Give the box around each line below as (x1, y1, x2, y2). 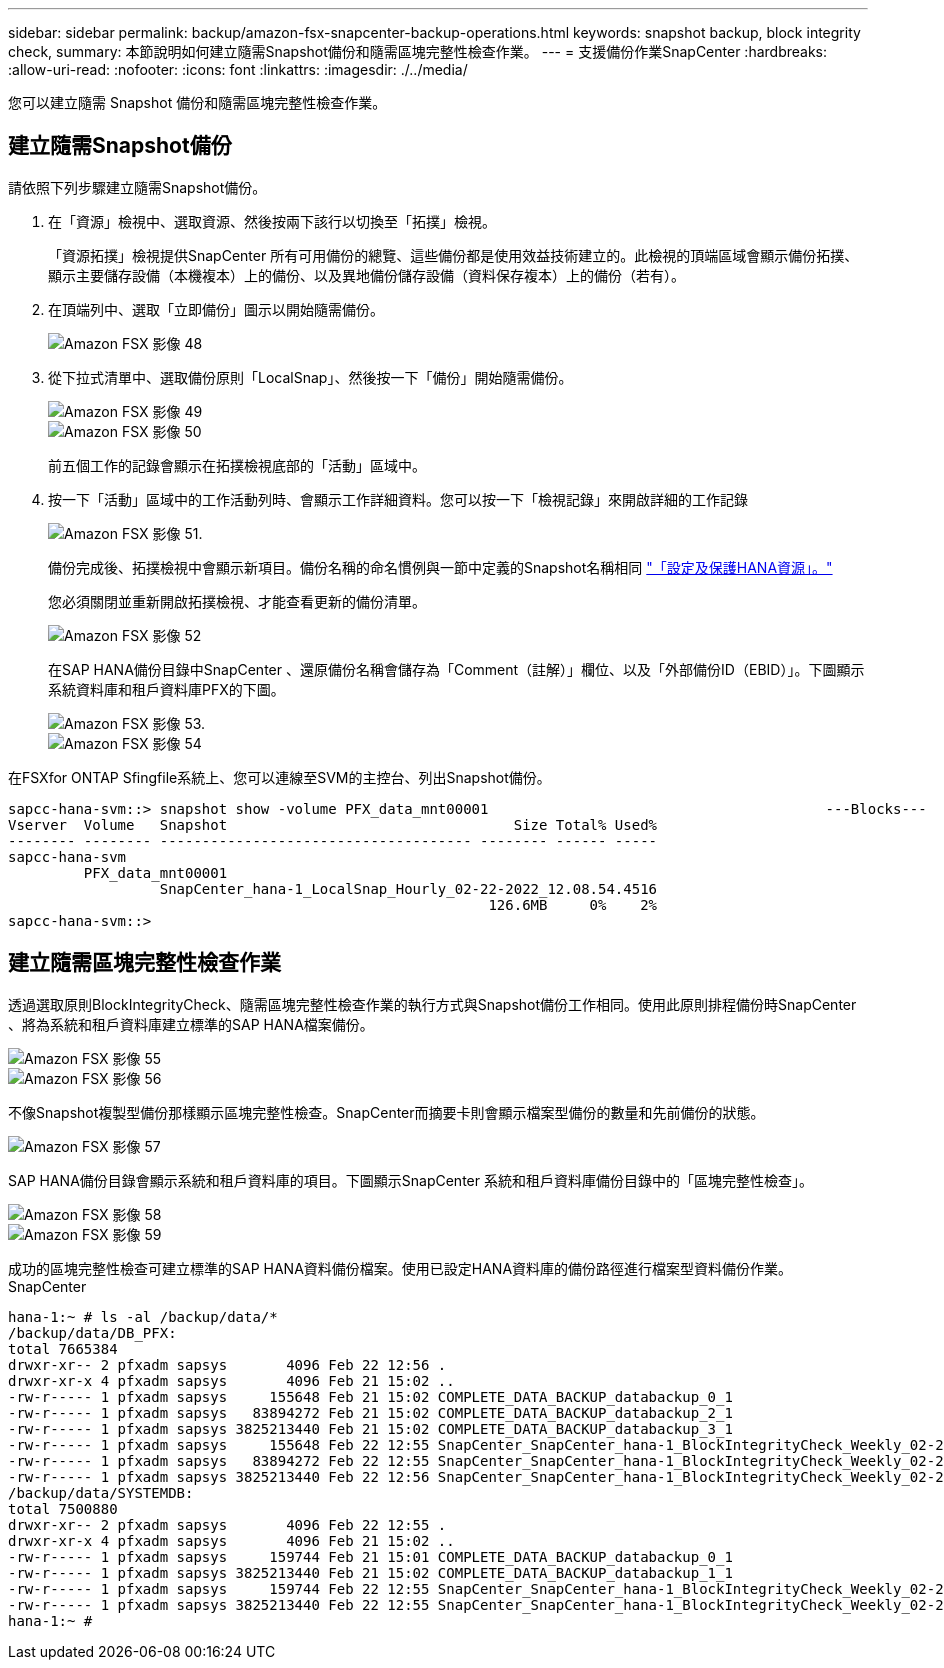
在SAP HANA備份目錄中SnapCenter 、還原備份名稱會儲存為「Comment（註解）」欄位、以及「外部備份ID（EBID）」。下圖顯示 (48, 660, 865, 678)
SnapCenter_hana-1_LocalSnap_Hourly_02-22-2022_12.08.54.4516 (159, 880, 658, 897)
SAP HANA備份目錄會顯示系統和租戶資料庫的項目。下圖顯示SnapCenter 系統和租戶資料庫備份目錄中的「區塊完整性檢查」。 (8, 1171, 813, 1189)
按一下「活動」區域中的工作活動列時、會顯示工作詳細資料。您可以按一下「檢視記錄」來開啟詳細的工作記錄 (48, 490, 748, 508)
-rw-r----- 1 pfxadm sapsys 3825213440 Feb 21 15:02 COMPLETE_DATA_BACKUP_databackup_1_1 (8, 1564, 733, 1581)
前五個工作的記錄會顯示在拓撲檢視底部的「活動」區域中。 (48, 456, 426, 474)
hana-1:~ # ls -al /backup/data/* (8, 1308, 278, 1325)
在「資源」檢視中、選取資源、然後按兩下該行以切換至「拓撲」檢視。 (48, 212, 496, 230)
